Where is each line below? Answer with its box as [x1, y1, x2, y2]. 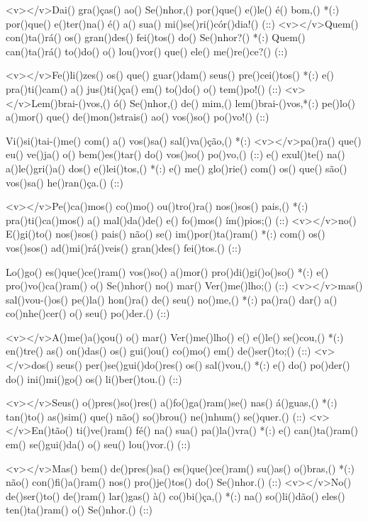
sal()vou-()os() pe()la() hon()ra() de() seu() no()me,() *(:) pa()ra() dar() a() [6, 291, 338, 306]
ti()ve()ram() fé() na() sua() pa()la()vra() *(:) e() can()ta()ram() [76, 423, 359, 438]
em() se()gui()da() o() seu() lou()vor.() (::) [6, 437, 191, 452]
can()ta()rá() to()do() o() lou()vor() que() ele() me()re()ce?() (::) [6, 43, 288, 58]
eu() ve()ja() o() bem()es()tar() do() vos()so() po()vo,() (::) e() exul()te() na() [6, 147, 345, 162]
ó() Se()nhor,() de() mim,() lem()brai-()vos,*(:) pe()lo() [113, 95, 355, 110]
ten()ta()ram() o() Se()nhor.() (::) [6, 502, 153, 517]
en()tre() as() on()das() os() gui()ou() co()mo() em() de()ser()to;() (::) [6, 343, 311, 358]
